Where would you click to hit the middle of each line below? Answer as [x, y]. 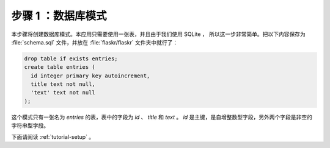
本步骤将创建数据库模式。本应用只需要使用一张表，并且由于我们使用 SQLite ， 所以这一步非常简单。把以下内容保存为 [158, 34]
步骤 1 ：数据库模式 [59, 16]
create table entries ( [60, 67]
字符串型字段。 [30, 125]
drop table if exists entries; [71, 58]
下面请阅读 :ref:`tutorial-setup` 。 [53, 136]
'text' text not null [63, 93]
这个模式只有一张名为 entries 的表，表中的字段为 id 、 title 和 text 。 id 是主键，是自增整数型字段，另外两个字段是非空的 [162, 117]
